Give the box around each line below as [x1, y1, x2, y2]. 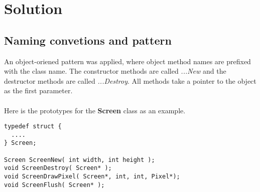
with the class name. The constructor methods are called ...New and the [4, 66, 226, 76]
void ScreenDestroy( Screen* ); [4, 164, 112, 172]
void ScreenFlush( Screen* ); [4, 181, 105, 188]
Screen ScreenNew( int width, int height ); [4, 156, 155, 163]
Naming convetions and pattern [4, 32, 172, 48]
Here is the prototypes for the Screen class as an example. [4, 105, 186, 115]
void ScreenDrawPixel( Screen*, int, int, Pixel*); [4, 173, 180, 180]
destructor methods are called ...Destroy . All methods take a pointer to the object [4, 75, 256, 86]
